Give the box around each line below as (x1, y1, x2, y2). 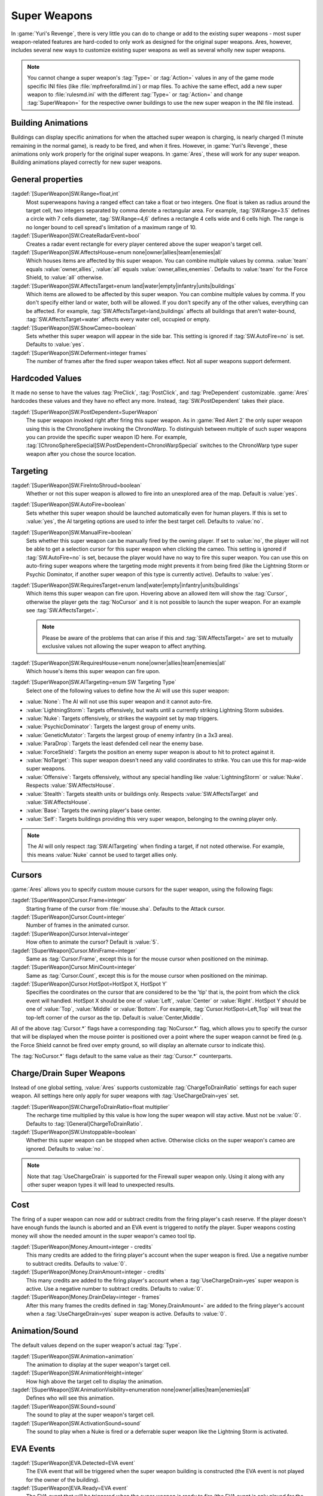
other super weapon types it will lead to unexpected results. (27, 1181, 175, 1188)
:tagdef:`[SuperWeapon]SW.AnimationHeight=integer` (11, 1369, 144, 1376)
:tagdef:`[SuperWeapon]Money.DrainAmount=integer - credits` (11, 1269, 166, 1276)
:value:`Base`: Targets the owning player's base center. (26, 807, 161, 814)
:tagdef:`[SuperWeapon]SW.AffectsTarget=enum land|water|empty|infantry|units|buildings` (11, 282, 236, 290)
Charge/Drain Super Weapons (11, 1068, 126, 1078)
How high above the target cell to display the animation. (26, 1378, 164, 1385)
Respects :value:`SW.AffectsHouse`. (26, 782, 115, 789)
